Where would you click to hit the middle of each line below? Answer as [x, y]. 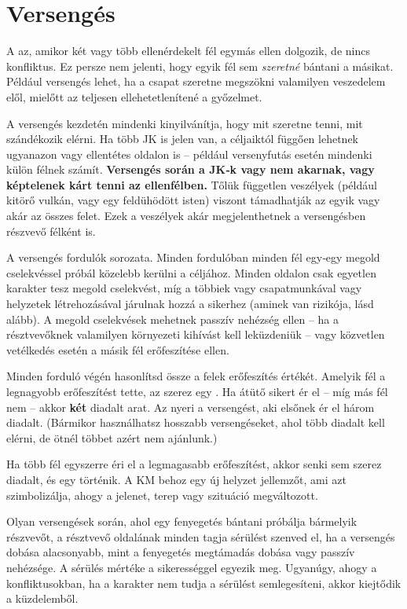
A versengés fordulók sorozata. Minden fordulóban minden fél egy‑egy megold [193, 257]
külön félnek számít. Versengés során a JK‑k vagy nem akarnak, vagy [191, 169]
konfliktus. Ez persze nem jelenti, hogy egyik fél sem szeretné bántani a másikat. [200, 66]
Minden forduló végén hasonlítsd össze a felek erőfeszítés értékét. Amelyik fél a [196, 376]
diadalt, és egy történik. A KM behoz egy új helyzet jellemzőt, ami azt [176, 479]
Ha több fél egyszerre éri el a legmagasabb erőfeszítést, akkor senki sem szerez [194, 464]
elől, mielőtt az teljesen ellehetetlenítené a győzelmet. [134, 96]
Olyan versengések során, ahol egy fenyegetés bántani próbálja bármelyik [182, 521]
